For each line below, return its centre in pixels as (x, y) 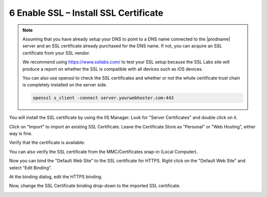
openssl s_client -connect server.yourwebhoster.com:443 (103, 98)
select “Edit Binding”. (30, 167)
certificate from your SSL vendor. (56, 53)
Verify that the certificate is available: (47, 143)
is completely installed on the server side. (65, 85)
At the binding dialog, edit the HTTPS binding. (56, 177)
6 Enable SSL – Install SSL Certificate (86, 13)
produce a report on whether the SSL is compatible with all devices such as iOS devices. (113, 69)
